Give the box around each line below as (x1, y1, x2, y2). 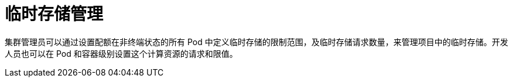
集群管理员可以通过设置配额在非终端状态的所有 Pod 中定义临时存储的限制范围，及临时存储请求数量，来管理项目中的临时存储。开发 (5, 36, 508, 47)
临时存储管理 (5, 4, 104, 24)
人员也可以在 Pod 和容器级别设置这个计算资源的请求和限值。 (5, 48, 238, 59)
